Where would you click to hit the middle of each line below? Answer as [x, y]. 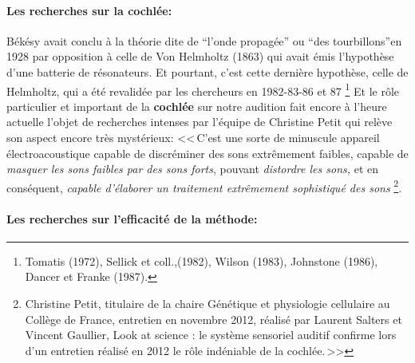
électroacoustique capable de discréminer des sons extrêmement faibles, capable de [207, 153]
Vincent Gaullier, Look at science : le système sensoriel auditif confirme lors [211, 335]
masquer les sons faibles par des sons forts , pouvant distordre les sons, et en [193, 169]
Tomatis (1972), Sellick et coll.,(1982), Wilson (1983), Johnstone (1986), [202, 260]
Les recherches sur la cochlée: [89, 10]
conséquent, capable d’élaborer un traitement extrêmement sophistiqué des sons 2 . [204, 186]
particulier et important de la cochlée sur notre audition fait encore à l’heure [197, 106]
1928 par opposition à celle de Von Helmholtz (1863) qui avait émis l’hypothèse [200, 56]
